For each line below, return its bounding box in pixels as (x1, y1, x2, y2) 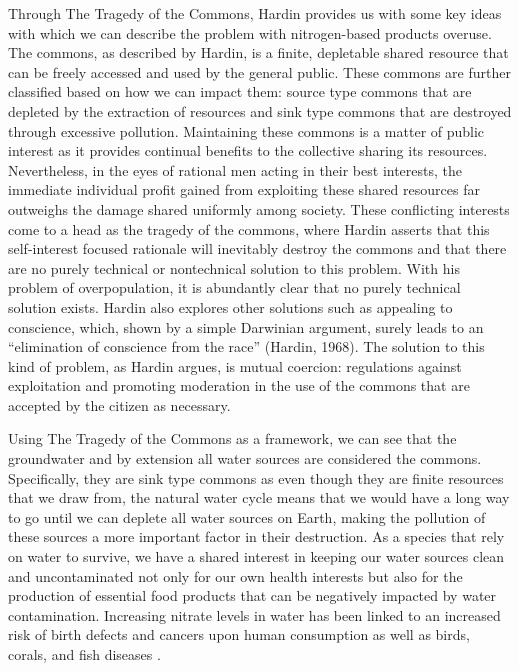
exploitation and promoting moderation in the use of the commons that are (8, 375, 470, 396)
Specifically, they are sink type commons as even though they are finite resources (8, 467, 504, 488)
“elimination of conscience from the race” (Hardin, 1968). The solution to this (8, 336, 485, 357)
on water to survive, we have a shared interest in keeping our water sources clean (8, 546, 505, 567)
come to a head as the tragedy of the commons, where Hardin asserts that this (8, 218, 490, 239)
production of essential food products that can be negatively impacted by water (8, 585, 497, 606)
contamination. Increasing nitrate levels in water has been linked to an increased (8, 604, 501, 625)
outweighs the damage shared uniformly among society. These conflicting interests (8, 198, 510, 219)
